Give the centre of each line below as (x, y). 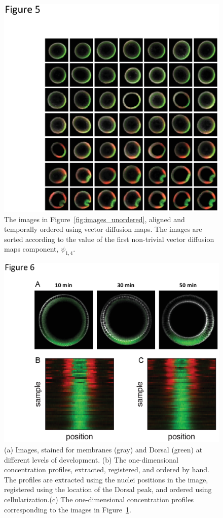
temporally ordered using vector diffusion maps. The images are (103, 229)
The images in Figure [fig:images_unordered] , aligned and (95, 219)
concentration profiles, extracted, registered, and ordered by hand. (107, 469)
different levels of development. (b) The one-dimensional (91, 459)
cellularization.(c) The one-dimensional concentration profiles (99, 499)
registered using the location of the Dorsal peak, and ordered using (108, 489)
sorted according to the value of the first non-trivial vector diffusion (109, 239)
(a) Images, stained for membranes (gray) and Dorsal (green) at (103, 449)
